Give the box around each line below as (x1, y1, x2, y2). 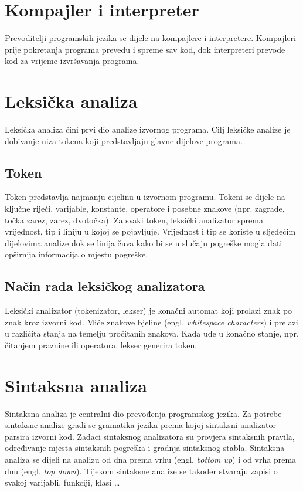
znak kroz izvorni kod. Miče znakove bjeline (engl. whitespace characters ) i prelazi (5, 315, 298, 328)
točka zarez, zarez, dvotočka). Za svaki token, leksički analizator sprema (5, 213, 263, 226)
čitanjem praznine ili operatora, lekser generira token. (5, 338, 198, 351)
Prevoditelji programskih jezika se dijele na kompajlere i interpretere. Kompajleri (5, 32, 296, 44)
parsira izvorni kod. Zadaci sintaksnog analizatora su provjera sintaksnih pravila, (5, 430, 295, 442)
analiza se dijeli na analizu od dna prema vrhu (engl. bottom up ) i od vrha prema (5, 453, 297, 466)
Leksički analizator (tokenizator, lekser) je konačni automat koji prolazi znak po (5, 304, 292, 317)
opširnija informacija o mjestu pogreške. (5, 248, 148, 260)
